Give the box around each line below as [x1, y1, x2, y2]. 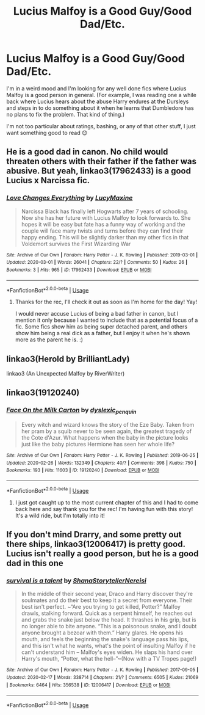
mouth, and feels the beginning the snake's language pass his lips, [21, 636, 189, 643]
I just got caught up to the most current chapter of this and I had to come [15, 499, 199, 506]
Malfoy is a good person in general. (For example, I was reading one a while [6, 91, 196, 98]
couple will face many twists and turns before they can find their [21, 227, 184, 234]
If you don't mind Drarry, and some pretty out [6, 529, 182, 540]
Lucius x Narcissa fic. [6, 175, 90, 186]
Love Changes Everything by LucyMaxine [6, 194, 133, 202]
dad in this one [6, 558, 64, 568]
